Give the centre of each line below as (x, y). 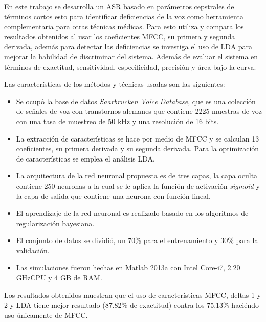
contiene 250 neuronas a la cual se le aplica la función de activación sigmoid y (138, 185)
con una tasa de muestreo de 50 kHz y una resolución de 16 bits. (117, 121)
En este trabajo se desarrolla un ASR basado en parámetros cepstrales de (119, 6)
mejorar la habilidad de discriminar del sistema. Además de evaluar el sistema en (131, 56)
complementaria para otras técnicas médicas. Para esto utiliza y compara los (124, 26)
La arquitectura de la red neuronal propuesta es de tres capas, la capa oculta (137, 176)
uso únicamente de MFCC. (46, 315)
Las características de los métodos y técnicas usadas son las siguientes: (115, 84)
